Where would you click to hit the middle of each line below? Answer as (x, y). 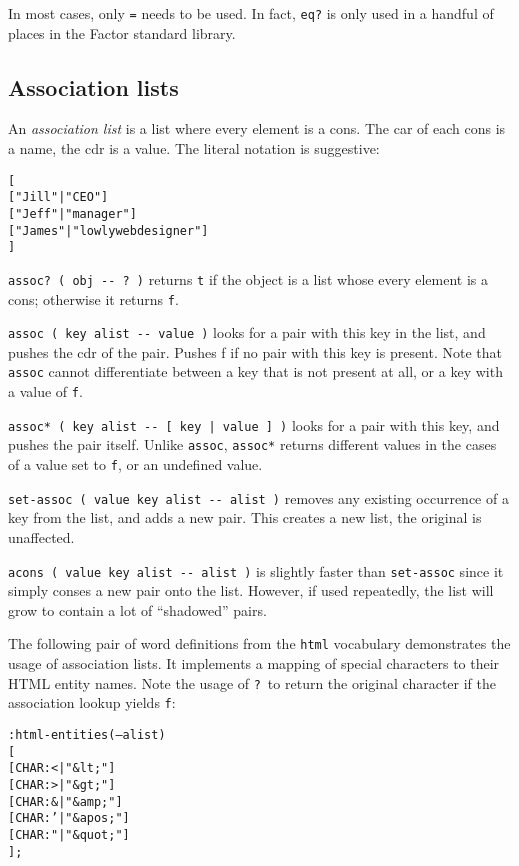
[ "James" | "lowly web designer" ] (108, 230)
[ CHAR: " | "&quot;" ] (69, 834)
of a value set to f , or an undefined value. (135, 464)
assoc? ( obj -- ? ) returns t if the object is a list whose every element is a (248, 278)
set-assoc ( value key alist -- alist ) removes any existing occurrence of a (258, 497)
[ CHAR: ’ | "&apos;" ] (69, 818)
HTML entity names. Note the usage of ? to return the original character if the (252, 682)
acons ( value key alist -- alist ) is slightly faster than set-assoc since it (256, 570)
